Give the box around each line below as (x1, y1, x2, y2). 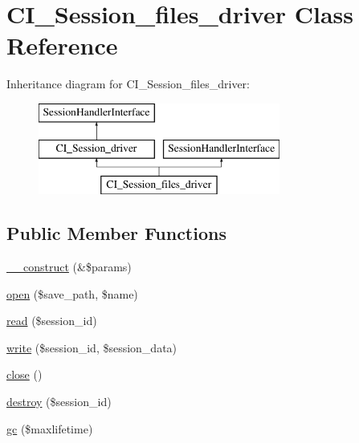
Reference (6, 29, 118, 62)
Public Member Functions (6, 221, 226, 246)
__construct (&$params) (6, 258, 132, 275)
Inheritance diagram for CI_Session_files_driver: (6, 75, 251, 92)
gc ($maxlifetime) (6, 420, 93, 437)
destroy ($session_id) (6, 393, 112, 410)
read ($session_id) (6, 312, 97, 329)
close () (6, 366, 43, 383)
